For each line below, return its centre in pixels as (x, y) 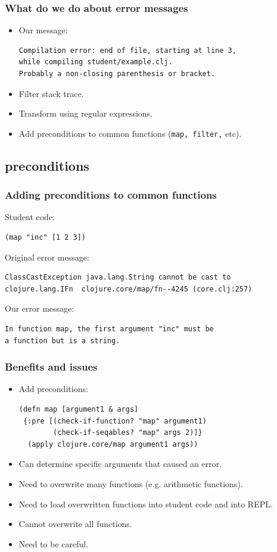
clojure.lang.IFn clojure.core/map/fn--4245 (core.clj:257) (129, 289)
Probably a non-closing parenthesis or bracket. (117, 74)
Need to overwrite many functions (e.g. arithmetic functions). (131, 483)
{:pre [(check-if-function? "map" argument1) (115, 421)
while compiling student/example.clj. (96, 62)
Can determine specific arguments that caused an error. (120, 464)
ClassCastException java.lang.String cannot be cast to (118, 277)
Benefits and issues (51, 367)
